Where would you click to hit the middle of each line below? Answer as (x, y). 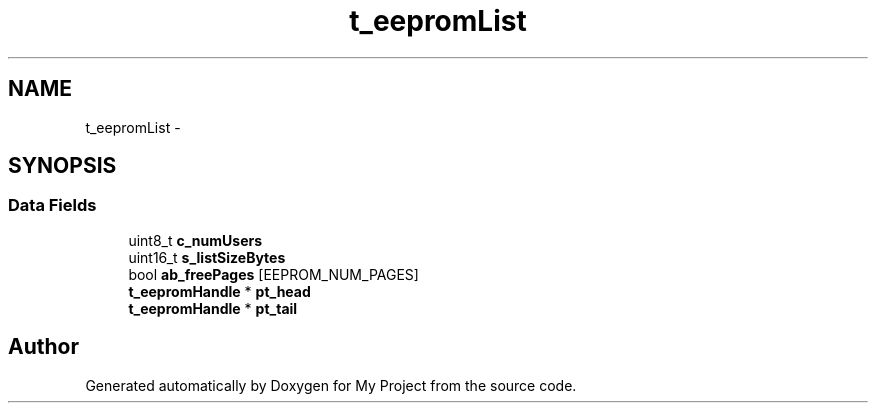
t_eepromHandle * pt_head (219, 291)
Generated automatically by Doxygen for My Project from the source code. (331, 385)
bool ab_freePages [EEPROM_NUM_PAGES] (273, 274)
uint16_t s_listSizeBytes (207, 257)
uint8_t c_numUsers (195, 240)
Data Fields (52, 205)
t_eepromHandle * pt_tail (213, 308)
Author (43, 347)
